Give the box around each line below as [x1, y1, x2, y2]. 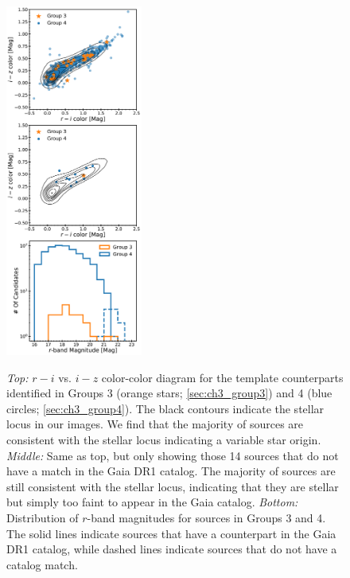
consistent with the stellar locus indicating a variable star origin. [6, 432, 321, 448]
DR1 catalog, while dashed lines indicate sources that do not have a [6, 541, 337, 557]
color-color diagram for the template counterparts [101, 369, 344, 385]
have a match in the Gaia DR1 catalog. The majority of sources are [6, 463, 336, 479]
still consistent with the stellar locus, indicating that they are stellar [6, 478, 339, 494]
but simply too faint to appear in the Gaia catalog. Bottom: [6, 494, 298, 510]
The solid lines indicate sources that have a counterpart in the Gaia [6, 525, 336, 541]
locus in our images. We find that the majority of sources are [6, 416, 304, 432]
